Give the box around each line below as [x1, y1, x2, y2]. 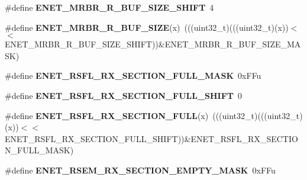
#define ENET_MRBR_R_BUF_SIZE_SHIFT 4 [5, 1, 214, 13]
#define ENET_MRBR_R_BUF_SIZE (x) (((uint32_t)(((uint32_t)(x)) [5, 21, 289, 33]
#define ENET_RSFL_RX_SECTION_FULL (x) [5, 109, 209, 121]
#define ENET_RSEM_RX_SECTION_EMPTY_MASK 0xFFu [5, 163, 276, 176]
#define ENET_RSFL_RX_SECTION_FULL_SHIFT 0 [5, 89, 243, 101]
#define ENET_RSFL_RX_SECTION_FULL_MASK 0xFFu [5, 69, 261, 82]
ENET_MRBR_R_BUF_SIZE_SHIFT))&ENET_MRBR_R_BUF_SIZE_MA [5, 38, 301, 50]
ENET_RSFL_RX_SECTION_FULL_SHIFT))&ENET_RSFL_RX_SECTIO [5, 132, 298, 144]
